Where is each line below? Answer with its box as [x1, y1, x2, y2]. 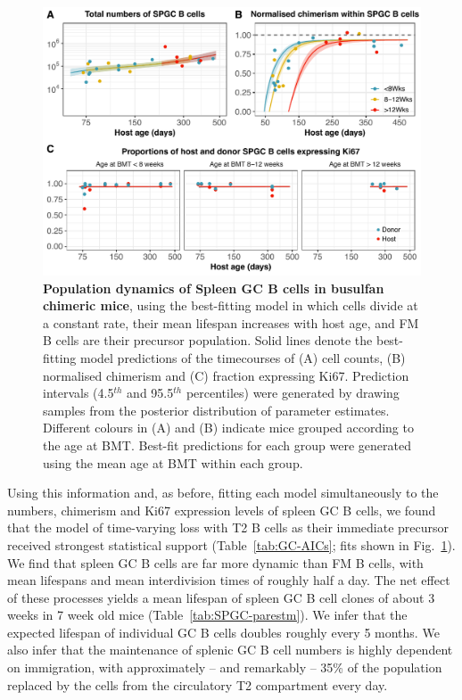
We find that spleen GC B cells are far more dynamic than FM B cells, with [7, 553, 424, 572]
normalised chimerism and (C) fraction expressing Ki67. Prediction [43, 366, 409, 384]
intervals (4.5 [43, 383, 114, 402]
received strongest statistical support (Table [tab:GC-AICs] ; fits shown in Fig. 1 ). [7, 535, 456, 554]
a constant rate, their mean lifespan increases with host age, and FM [43, 313, 419, 332]
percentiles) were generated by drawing [186, 383, 400, 402]
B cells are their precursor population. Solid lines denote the [43, 331, 373, 350]
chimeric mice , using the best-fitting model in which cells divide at [43, 296, 418, 315]
